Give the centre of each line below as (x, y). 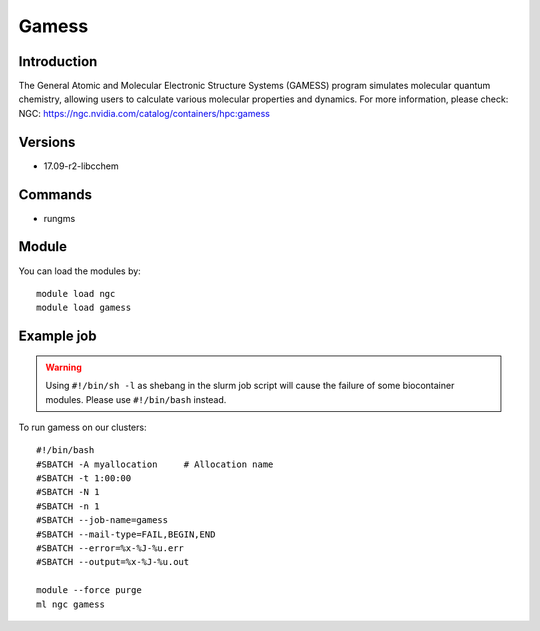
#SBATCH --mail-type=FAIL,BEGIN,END (126, 534)
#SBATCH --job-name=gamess (102, 520)
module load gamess (84, 308)
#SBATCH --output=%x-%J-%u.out (113, 562)
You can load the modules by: (80, 271)
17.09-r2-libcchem (81, 166)
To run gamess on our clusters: (82, 427)
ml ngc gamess (70, 604)
